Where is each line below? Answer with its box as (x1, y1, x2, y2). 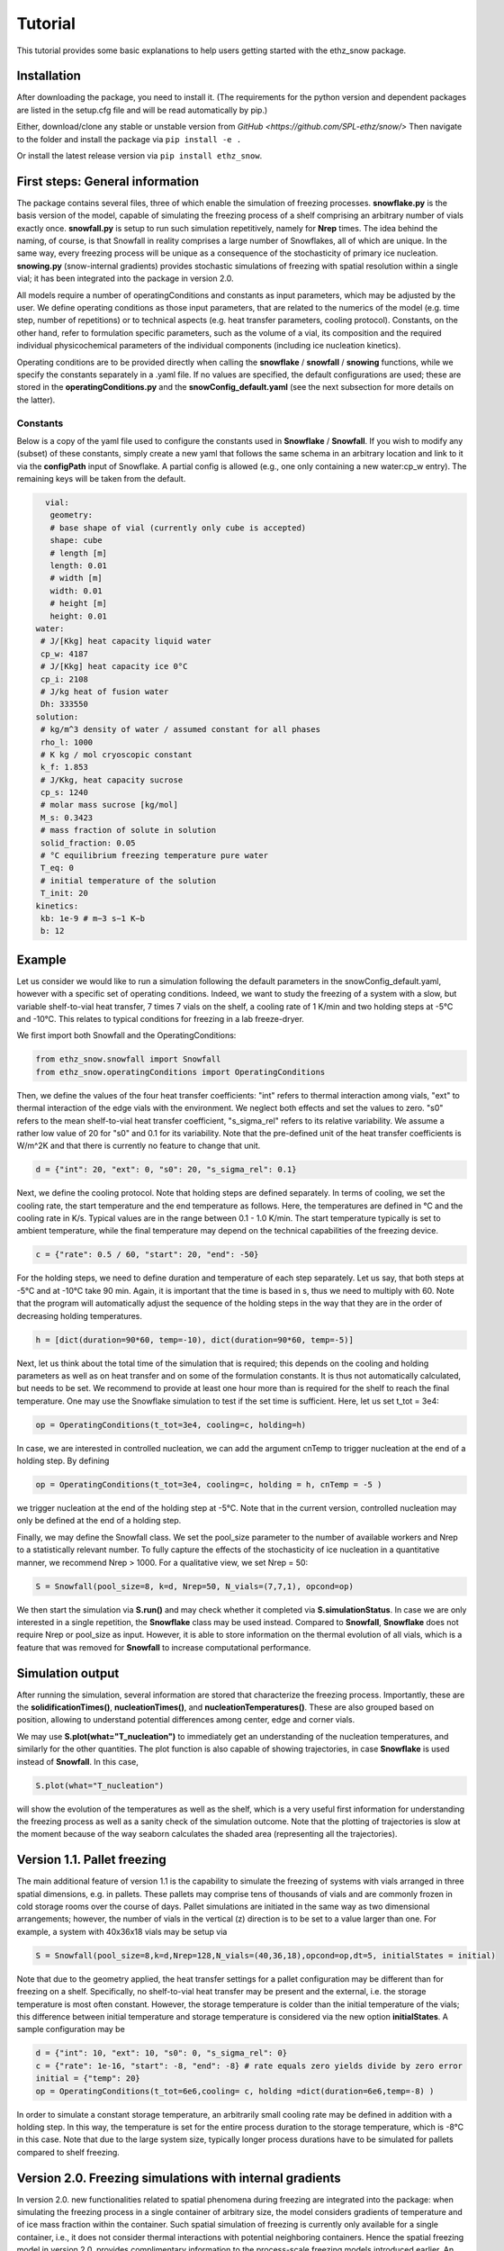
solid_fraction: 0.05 (40, 837, 136, 848)
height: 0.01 (49, 610, 108, 621)
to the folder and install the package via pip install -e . (16, 133, 242, 144)
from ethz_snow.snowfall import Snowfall (35, 1054, 221, 1064)
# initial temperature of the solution (40, 875, 216, 886)
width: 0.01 (49, 585, 103, 596)
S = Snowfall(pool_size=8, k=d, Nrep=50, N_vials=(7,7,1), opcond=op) (35, 1581, 355, 1591)
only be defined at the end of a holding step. (16, 1515, 182, 1526)
